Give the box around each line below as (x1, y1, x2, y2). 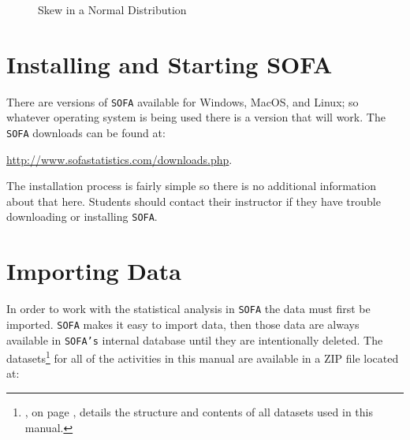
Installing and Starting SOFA (6, 47, 333, 80)
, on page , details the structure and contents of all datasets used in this (24, 404, 374, 419)
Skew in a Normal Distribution (38, 2, 187, 17)
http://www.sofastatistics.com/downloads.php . (6, 151, 233, 167)
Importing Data (6, 255, 181, 287)
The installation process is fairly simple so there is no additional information (6, 177, 376, 194)
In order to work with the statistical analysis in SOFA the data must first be (6, 300, 371, 317)
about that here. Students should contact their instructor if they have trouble (6, 192, 381, 209)
